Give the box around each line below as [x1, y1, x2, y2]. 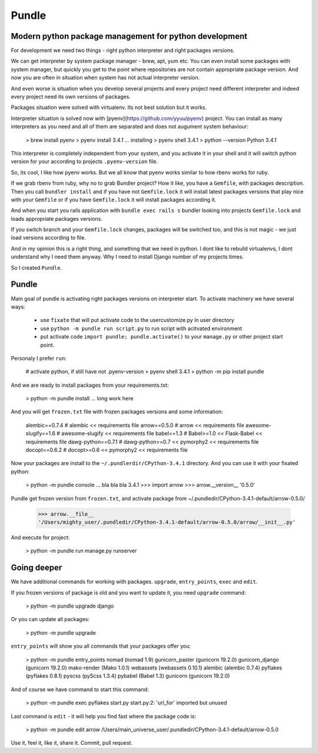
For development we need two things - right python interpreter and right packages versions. [11, 47, 235, 54]
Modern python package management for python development [11, 31, 247, 41]
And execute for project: [11, 533, 70, 541]
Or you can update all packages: [11, 616, 90, 623]
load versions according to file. [11, 234, 87, 241]
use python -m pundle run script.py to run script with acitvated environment [40, 324, 243, 332]
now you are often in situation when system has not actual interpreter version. [11, 74, 200, 81]
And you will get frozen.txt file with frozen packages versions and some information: [11, 408, 223, 415]
